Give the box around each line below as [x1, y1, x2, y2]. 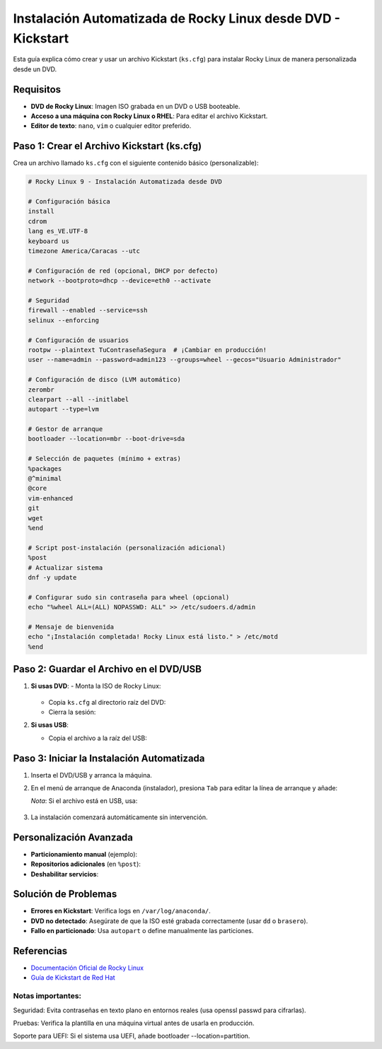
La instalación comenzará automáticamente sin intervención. [30, 813, 208, 821]
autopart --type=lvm [28, 405, 99, 414]
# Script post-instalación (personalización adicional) [28, 544, 226, 551]
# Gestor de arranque [28, 425, 103, 433]
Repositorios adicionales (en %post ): [30, 860, 141, 869]
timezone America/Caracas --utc [28, 247, 141, 255]
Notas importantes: [13, 991, 81, 1001]
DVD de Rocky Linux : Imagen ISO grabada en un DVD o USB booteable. [30, 102, 241, 110]
